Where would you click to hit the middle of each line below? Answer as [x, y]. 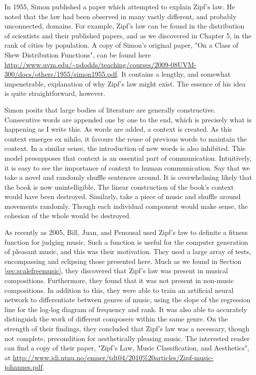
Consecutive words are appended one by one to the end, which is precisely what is [128, 119]
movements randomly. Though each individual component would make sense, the [126, 206]
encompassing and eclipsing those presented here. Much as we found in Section [123, 261]
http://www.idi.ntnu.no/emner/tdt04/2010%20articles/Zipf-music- [113, 357]
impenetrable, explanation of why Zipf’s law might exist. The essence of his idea [125, 83]
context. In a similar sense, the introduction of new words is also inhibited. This [125, 148]
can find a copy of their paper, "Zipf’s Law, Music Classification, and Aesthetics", [127, 348]
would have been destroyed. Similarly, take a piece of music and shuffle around [123, 196]
